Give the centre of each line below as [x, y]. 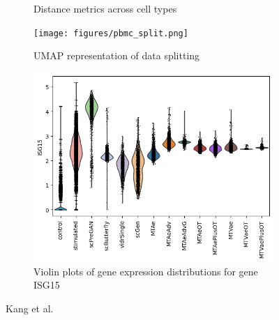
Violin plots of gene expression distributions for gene [146, 271]
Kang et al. [30, 308]
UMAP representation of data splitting [117, 55]
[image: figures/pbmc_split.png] [111, 33]
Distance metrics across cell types [105, 8]
